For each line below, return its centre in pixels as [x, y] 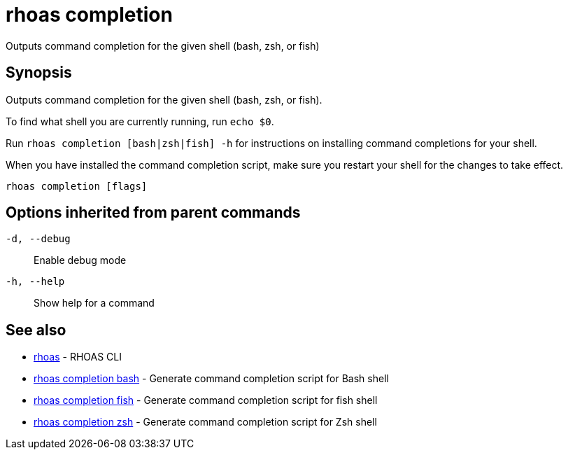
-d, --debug [38, 239]
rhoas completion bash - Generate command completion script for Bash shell [211, 379]
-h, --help [35, 282]
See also [36, 330]
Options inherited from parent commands [153, 213]
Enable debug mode [80, 260]
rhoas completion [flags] [77, 186]
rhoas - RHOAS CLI [78, 357]
